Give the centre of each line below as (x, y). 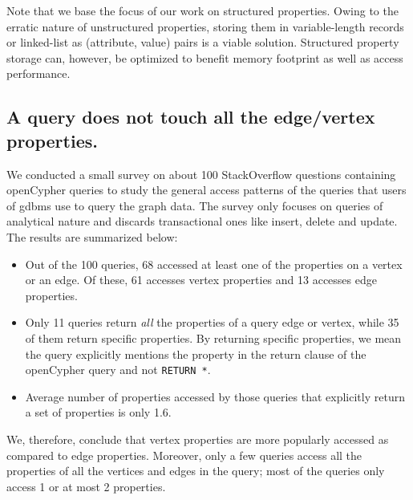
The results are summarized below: (92, 236)
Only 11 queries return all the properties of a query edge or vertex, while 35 (212, 322)
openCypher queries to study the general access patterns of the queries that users (206, 190)
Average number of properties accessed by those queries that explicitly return (215, 396)
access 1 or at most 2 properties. (86, 486)
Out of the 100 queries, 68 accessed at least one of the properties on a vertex (214, 264)
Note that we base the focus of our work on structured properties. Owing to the (202, 10)
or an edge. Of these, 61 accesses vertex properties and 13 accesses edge (201, 280)
